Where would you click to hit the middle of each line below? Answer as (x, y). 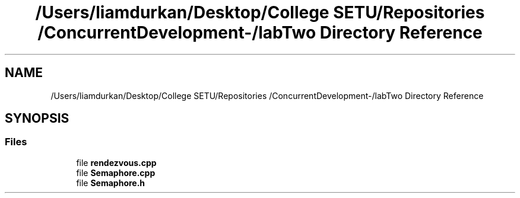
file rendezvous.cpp (116, 162)
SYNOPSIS (37, 119)
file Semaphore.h (111, 183)
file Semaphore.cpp (116, 173)
